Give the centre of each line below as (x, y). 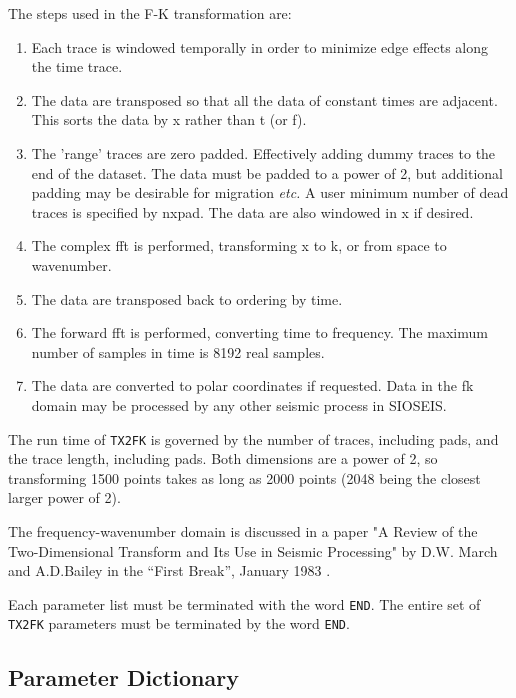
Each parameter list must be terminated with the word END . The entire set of (244, 603)
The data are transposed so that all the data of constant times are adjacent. (264, 99)
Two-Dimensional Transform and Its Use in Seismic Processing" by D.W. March (253, 550)
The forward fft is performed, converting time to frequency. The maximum (259, 332)
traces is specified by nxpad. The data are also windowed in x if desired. (252, 211)
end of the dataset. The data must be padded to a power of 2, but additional (267, 172)
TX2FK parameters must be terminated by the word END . (179, 623)
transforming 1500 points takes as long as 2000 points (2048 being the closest (244, 477)
